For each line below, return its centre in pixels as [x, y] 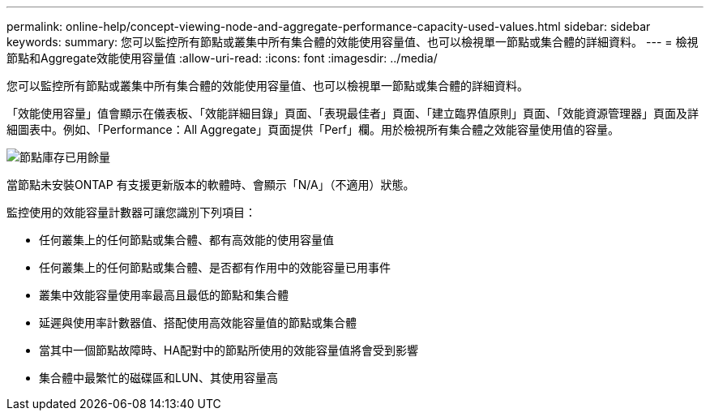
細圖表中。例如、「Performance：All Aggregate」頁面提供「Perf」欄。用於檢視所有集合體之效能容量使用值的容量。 [313, 129]
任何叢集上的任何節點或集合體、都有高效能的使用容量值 [186, 240]
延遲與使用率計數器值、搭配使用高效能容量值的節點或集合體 [198, 322]
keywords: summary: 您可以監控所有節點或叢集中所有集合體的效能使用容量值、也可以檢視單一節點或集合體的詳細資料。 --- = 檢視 [353, 42]
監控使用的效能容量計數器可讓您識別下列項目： [131, 212]
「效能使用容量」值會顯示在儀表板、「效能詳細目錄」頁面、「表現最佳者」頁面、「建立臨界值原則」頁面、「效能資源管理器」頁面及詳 [353, 113]
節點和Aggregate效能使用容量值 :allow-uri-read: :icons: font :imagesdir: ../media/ [222, 58]
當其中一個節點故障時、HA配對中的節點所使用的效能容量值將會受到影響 [229, 350]
